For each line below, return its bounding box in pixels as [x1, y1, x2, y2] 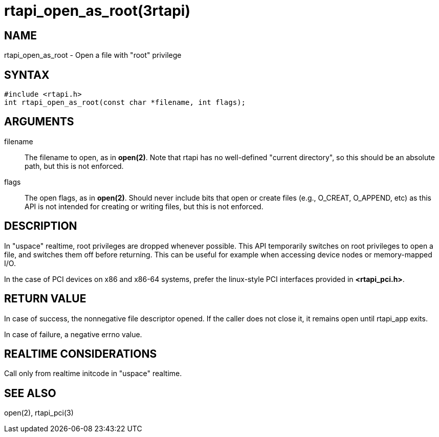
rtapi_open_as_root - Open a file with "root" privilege [4, 51, 182, 60]
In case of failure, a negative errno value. [4, 330, 142, 339]
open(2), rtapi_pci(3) [4, 408, 74, 418]
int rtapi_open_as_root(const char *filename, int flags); [4, 98, 246, 107]
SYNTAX [4, 68, 50, 81]
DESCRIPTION [4, 220, 77, 233]
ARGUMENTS [4, 115, 74, 128]
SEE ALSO [4, 386, 56, 400]
